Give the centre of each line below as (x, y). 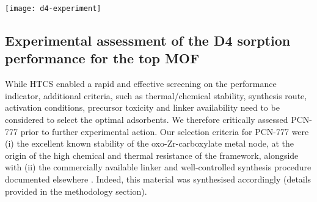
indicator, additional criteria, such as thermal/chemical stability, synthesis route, (156, 95)
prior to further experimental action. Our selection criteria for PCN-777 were (165, 131)
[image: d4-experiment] (53, 9)
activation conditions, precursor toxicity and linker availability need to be (142, 107)
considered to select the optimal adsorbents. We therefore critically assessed (147, 120)
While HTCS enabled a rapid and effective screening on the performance (141, 84)
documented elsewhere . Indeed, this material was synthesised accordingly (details (158, 179)
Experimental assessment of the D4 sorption (148, 40)
